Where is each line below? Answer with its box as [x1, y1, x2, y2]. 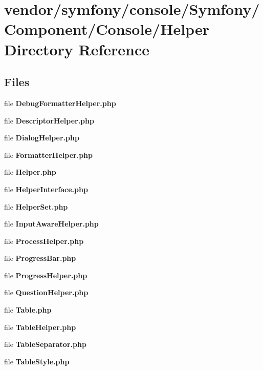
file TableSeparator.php [4, 339, 86, 350]
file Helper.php [4, 167, 56, 177]
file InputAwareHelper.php [4, 218, 99, 229]
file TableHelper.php [4, 321, 76, 332]
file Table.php [4, 304, 52, 315]
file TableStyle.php [4, 356, 70, 366]
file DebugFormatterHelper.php [4, 97, 116, 108]
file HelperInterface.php [4, 183, 88, 194]
